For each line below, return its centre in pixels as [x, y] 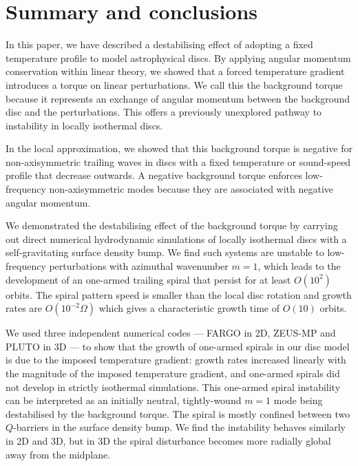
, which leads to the [299, 266]
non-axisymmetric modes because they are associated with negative [191, 189]
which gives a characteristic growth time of [189, 308]
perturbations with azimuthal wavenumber [139, 266]
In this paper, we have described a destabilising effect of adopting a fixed [159, 44]
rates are [24, 308]
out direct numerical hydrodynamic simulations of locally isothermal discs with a [176, 239]
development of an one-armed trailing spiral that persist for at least [148, 279]
